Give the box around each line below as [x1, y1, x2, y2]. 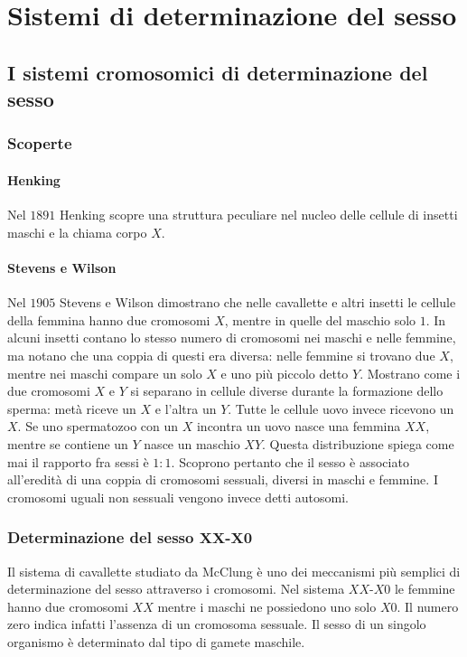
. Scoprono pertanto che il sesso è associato [171, 452, 409, 471]
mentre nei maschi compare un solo [7, 363, 202, 382]
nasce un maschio [144, 434, 240, 453]
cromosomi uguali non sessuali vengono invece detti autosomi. [7, 487, 350, 506]
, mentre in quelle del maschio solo [224, 310, 416, 329]
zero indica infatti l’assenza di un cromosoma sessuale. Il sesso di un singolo [7, 615, 426, 634]
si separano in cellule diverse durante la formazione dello [130, 381, 444, 400]
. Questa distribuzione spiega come [262, 434, 454, 453]
